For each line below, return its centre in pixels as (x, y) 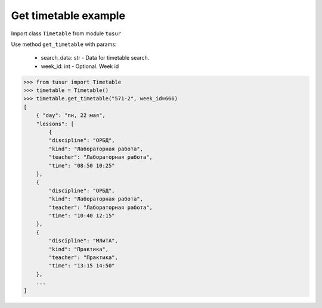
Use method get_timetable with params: (64, 44)
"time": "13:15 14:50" (82, 266)
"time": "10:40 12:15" (82, 215)
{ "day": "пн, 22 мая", (71, 115)
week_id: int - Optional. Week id (80, 66)
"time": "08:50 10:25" (82, 165)
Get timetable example (68, 16)
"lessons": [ (55, 124)
